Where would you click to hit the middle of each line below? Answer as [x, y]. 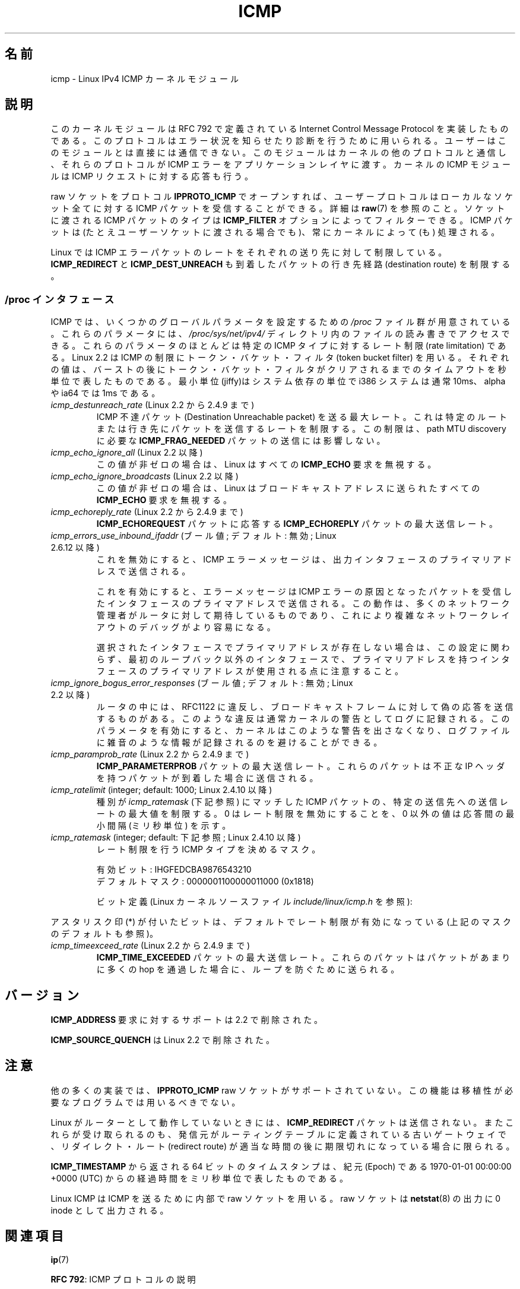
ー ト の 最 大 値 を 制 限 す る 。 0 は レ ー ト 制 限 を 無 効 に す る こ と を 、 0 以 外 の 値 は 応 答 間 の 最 [305, 814]
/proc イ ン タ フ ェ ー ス [60, 299]
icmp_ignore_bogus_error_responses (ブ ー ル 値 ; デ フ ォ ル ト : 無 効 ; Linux [202, 683]
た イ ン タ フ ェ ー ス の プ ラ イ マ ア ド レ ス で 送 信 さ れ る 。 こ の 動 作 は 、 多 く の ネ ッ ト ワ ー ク [303, 604]
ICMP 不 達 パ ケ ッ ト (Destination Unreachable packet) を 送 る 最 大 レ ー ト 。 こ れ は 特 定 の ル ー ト [302, 417]
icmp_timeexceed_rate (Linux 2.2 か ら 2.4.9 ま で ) [150, 946]
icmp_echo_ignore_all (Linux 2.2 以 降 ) [127, 453]
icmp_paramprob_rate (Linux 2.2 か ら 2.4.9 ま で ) [150, 754]
